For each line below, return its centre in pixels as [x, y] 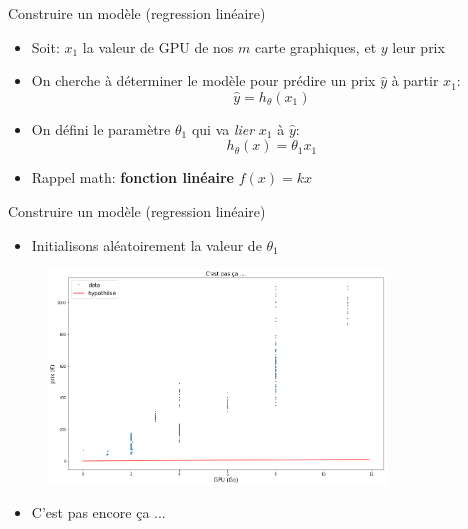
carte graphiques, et [315, 46]
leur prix [418, 46]
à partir [415, 80]
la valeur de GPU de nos [158, 46]
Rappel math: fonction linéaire [132, 177]
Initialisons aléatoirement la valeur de [146, 244]
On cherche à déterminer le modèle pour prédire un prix [203, 80]
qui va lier [223, 128]
